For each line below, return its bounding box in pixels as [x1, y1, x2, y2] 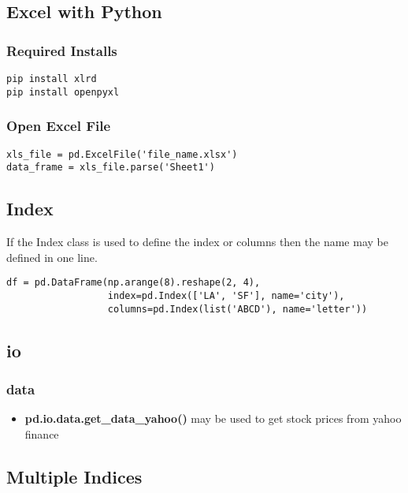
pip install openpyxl [6, 86, 120, 98]
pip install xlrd [6, 73, 97, 84]
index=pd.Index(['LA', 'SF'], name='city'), [107, 289, 345, 301]
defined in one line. [6, 248, 98, 265]
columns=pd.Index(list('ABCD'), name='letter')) [107, 303, 368, 315]
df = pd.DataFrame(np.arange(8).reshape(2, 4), [6, 277, 261, 289]
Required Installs [6, 40, 117, 60]
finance [24, 425, 59, 442]
